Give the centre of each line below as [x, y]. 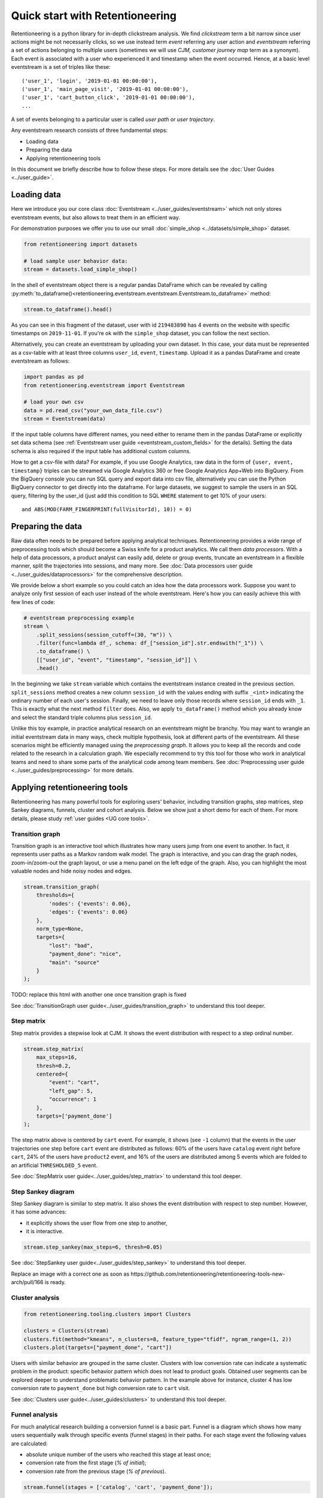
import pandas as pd [54, 377]
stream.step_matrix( [54, 1049]
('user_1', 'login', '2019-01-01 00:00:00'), [90, 81]
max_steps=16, [57, 1057]
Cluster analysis [35, 1297]
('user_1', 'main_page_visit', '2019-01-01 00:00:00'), [105, 89]
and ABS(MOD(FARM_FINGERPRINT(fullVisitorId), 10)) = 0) [107, 510]
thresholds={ [55, 895]
